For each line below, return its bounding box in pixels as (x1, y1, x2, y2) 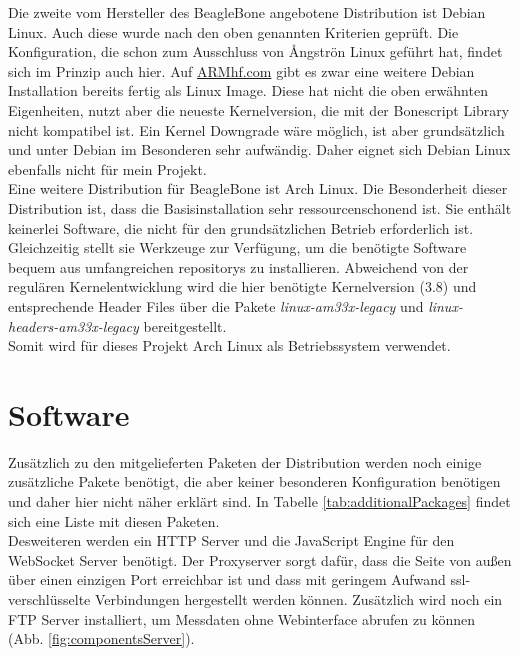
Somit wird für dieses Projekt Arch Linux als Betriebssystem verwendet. (8, 335, 451, 356)
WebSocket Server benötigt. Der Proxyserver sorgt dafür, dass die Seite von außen (8, 549, 512, 570)
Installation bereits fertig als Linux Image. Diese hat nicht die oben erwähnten (8, 80, 488, 101)
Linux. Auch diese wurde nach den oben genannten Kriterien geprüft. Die (8, 21, 459, 42)
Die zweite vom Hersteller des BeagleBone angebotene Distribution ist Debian (8, 2, 486, 22)
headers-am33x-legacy (8, 315, 139, 336)
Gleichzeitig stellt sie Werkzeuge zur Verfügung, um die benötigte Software (8, 237, 467, 258)
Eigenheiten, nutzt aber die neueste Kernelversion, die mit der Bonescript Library (8, 99, 510, 120)
